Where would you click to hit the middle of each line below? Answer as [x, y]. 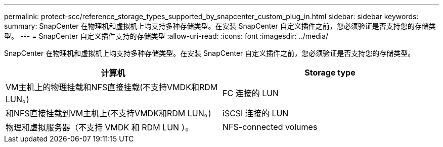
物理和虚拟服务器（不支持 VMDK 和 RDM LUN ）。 [100, 127]
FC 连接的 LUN [251, 93]
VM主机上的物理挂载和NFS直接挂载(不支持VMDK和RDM [112, 87]
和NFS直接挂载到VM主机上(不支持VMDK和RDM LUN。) [108, 113]
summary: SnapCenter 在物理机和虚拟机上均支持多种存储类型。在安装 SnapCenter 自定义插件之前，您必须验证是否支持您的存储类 [220, 26]
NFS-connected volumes [270, 127]
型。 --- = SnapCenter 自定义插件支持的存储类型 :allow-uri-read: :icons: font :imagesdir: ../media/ [166, 36]
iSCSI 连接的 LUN [256, 113]
